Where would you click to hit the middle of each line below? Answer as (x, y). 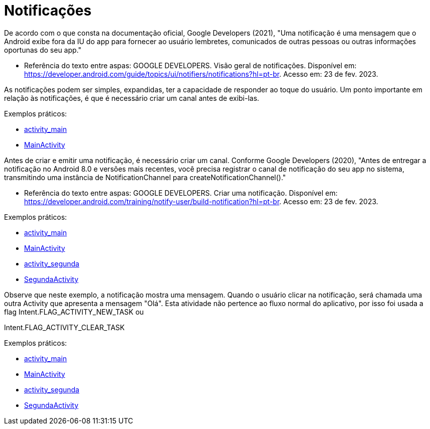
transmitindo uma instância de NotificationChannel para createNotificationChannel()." (145, 177)
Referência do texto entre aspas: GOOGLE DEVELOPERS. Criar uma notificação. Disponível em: (181, 193)
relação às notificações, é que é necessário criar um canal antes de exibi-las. (132, 98)
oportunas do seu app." (43, 50)
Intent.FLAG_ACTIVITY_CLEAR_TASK (64, 327)
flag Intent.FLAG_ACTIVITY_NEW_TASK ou (74, 312)
